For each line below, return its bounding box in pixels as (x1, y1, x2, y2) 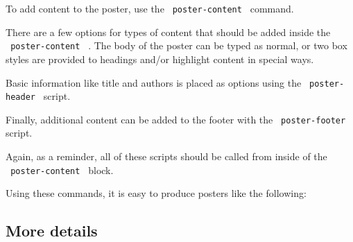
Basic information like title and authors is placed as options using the (6, 75, 302, 89)
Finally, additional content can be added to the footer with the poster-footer (6, 112, 346, 126)
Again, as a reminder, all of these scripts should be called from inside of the (6, 149, 327, 164)
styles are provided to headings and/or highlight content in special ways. (6, 51, 314, 66)
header (6, 92, 35, 103)
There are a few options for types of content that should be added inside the (6, 24, 331, 39)
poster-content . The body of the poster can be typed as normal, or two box (10, 38, 347, 53)
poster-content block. (10, 162, 114, 177)
